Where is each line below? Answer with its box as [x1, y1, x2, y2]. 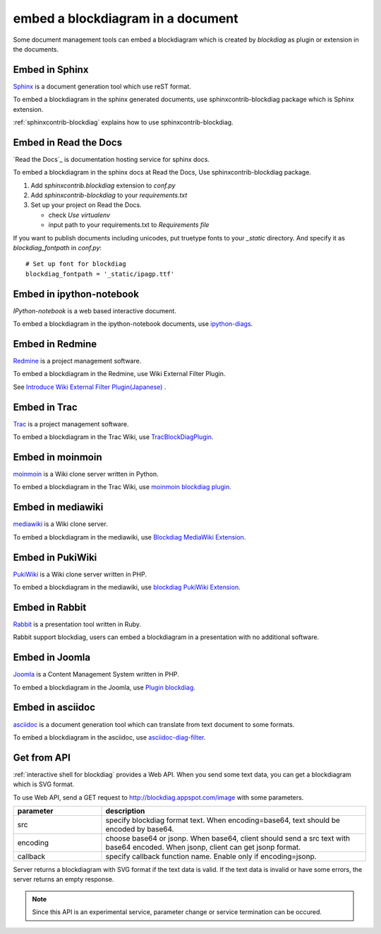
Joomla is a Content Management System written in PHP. [13, 670, 179, 679]
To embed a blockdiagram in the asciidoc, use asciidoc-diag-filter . [13, 732, 206, 742]
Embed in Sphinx [13, 64, 89, 76]
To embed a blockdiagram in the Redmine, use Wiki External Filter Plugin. [13, 370, 226, 378]
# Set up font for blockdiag [25, 260, 126, 268]
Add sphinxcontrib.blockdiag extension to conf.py [30, 181, 176, 189]
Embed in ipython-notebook [13, 288, 139, 300]
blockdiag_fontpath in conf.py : [13, 244, 102, 252]
